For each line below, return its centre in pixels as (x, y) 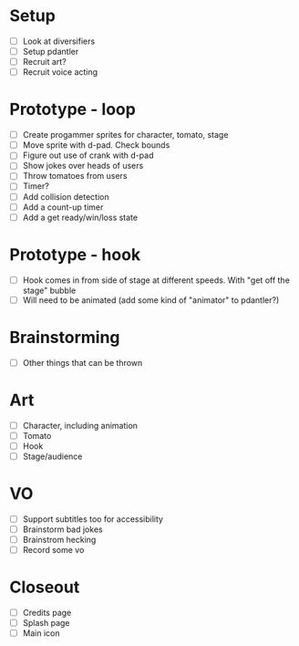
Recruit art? (44, 62)
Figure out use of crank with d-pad (88, 155)
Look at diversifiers (59, 41)
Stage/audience (52, 456)
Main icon (41, 633)
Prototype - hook (75, 254)
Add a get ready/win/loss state (80, 217)
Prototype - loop (73, 109)
